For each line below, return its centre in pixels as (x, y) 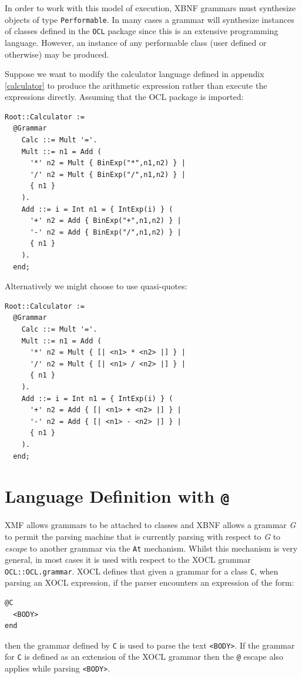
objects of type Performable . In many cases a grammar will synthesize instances (150, 19)
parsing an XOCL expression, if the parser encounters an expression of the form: (150, 582)
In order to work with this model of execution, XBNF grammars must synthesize (150, 8)
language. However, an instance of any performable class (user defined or (136, 42)
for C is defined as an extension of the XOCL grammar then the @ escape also (144, 657)
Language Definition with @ (117, 496)
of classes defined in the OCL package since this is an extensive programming (142, 31)
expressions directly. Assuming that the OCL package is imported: (124, 97)
